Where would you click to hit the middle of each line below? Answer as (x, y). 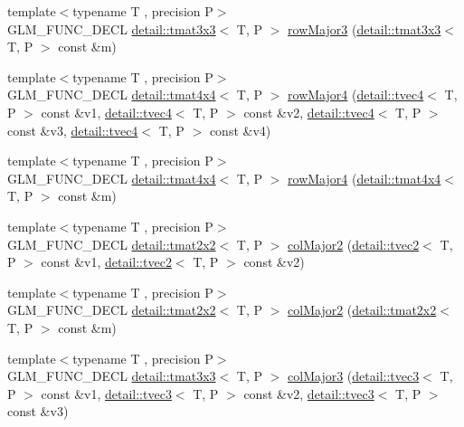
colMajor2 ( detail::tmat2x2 (362, 310)
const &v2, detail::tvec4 (309, 112)
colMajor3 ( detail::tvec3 (354, 376)
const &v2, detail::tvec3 (309, 393)
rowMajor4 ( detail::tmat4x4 (365, 178)
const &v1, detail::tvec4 (106, 112)
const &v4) (240, 130)
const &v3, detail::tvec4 (73, 130)
